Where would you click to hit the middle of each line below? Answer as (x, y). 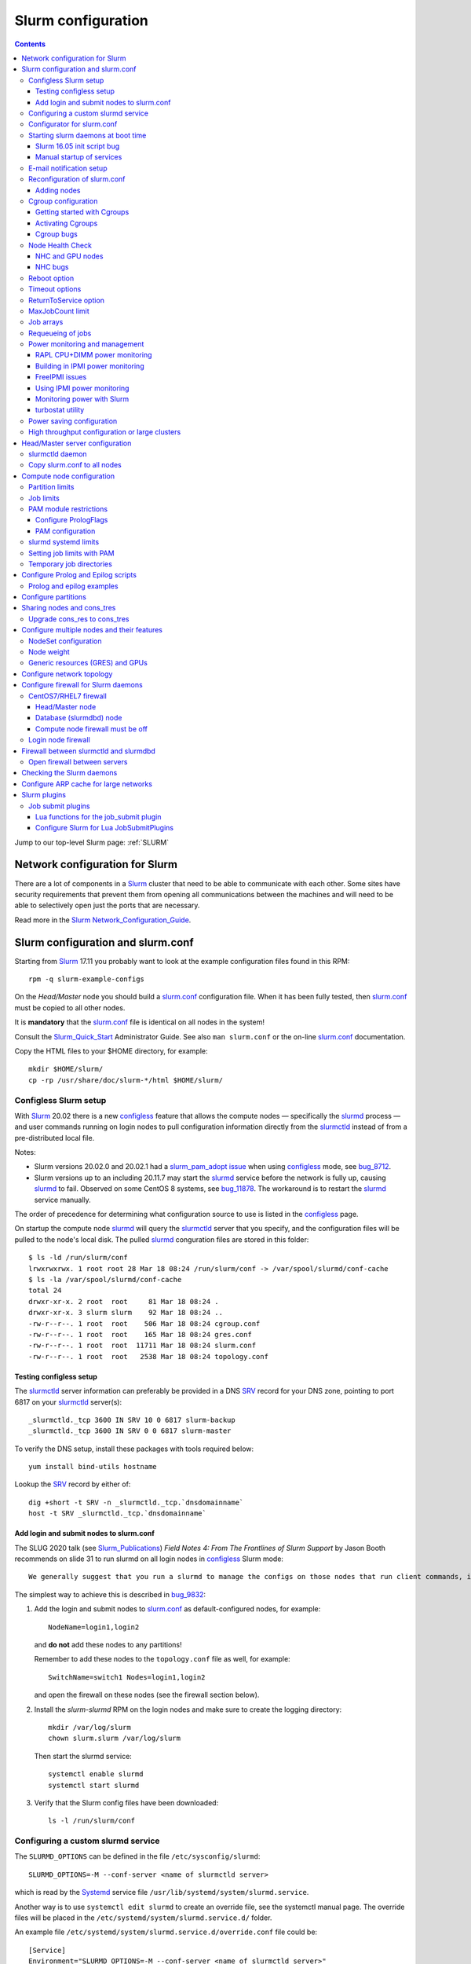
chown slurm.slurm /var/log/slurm (114, 1739)
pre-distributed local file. (55, 1138)
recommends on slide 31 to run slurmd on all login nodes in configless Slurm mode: (149, 1559)
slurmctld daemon (58, 454)
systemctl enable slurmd (96, 1774)
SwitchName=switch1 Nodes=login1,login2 (127, 1677)
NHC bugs (52, 267)
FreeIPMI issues (61, 377)
